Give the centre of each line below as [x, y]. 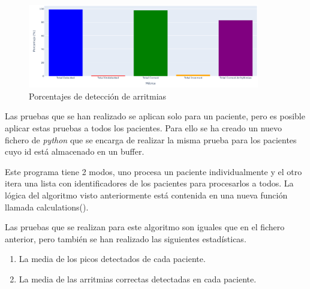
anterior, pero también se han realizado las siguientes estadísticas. [126, 238]
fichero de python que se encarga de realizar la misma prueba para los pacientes [151, 139]
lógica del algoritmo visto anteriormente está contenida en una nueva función [146, 195]
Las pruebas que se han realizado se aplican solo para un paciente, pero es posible [155, 116]
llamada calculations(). [47, 207]
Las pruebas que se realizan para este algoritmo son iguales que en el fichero [145, 227]
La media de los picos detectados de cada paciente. [112, 259]
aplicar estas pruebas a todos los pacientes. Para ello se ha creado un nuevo [144, 128]
